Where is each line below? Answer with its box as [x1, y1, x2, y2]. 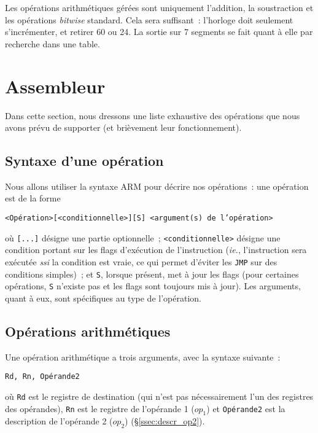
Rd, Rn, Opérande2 [5, 372, 80, 381]
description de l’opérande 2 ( [5, 415, 113, 427]
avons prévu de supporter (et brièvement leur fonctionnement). [5, 121, 242, 134]
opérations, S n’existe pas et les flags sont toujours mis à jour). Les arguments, [5, 279, 301, 292]
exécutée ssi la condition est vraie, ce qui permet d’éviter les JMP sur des [5, 255, 277, 268]
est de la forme [5, 192, 61, 205]
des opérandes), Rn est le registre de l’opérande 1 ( [5, 402, 195, 415]
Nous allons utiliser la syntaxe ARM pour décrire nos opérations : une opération [5, 179, 309, 192]
